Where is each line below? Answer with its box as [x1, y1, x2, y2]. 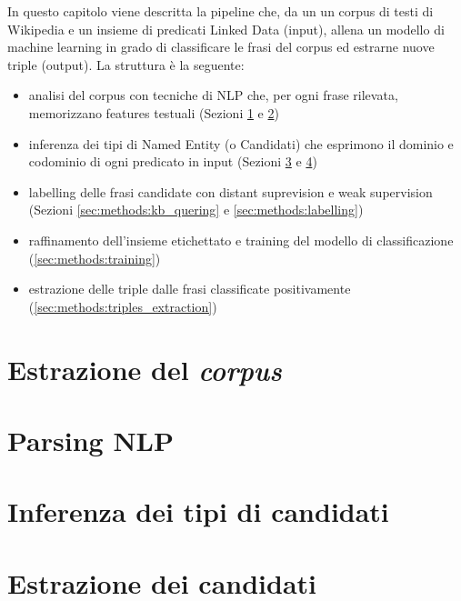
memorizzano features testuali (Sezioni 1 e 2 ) [28, 103, 279, 122]
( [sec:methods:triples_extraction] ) [28, 296, 217, 316]
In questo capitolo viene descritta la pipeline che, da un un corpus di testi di [7, 2, 434, 20]
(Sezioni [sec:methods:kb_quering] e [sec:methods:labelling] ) [28, 200, 364, 219]
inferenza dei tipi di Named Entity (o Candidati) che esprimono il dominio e [28, 134, 454, 153]
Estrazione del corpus [7, 350, 282, 388]
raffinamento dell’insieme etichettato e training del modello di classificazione [28, 230, 454, 249]
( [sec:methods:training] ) [28, 248, 161, 267]
